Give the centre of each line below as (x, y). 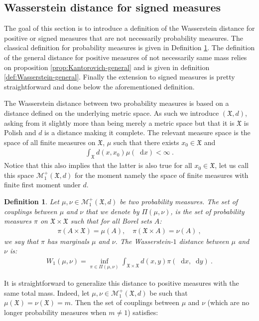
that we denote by (113, 211)
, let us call (232, 165)
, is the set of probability (207, 211)
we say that (21, 241)
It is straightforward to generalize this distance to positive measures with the (122, 283)
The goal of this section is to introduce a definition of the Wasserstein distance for (129, 28)
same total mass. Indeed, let (47, 292)
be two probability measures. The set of (179, 201)
